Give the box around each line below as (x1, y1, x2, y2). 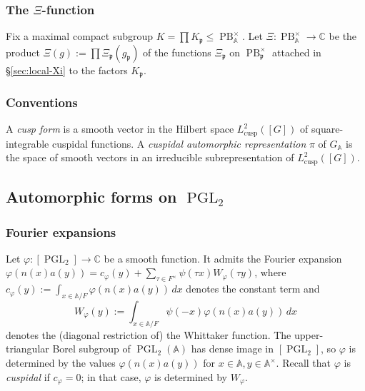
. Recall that (276, 355, 331, 370)
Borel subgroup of (52, 341, 131, 356)
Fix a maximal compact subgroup (6, 29, 154, 44)
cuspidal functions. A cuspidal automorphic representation (51, 136, 306, 151)
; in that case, (81, 369, 141, 384)
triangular (6, 341, 49, 356)
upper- (294, 327, 324, 342)
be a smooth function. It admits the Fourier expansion (104, 250, 342, 265)
